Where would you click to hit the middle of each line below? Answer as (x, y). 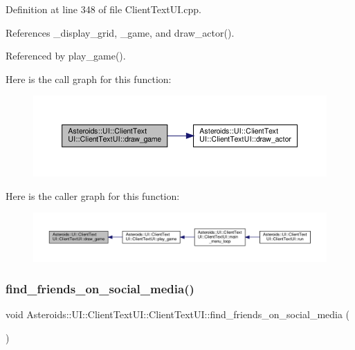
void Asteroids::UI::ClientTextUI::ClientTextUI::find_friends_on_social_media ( (178, 314)
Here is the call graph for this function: (89, 79)
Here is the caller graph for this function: (93, 195)
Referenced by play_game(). (66, 56)
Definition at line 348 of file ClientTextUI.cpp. (103, 9)
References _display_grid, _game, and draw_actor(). (120, 32)
